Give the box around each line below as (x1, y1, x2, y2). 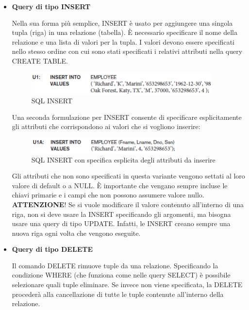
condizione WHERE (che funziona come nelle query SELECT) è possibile (12, 270, 231, 280)
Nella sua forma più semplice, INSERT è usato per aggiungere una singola (12, 17, 233, 28)
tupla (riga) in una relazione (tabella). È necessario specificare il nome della (12, 27, 237, 37)
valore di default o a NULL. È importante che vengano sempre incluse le (12, 180, 228, 190)
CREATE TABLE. (12, 55, 68, 65)
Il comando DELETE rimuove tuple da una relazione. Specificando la (12, 260, 218, 270)
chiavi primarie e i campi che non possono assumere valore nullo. (12, 190, 204, 200)
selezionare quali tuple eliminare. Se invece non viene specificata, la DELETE (12, 279, 243, 290)
